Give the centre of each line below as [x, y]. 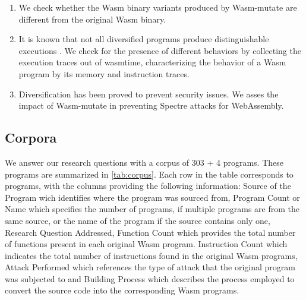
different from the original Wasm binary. [92, 19]
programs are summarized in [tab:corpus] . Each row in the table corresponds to [149, 174]
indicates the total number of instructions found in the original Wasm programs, [151, 255]
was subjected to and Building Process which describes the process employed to [150, 278]
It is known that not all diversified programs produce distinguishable [144, 39]
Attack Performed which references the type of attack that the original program [150, 267]
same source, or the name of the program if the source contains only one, [138, 220]
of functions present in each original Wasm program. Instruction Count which [146, 244]
